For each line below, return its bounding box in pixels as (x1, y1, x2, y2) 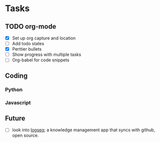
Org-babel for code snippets (12, 57, 70, 63)
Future (5, 114, 26, 122)
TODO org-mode (5, 22, 56, 31)
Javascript (5, 99, 31, 106)
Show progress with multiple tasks (12, 52, 81, 57)
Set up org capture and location (12, 35, 76, 41)
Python (5, 86, 23, 93)
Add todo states (12, 41, 45, 47)
